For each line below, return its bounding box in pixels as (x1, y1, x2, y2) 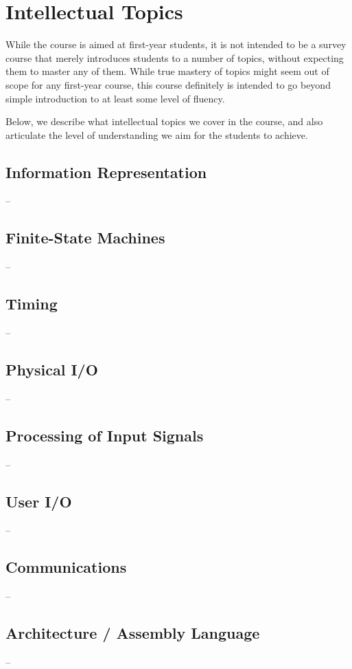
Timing (5, 293, 58, 314)
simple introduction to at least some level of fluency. (5, 91, 225, 105)
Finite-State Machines (5, 227, 165, 248)
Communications (5, 556, 127, 578)
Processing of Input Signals (5, 424, 204, 446)
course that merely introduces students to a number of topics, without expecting (5, 50, 344, 65)
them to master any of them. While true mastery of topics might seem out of (5, 64, 329, 78)
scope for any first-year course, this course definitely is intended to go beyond (5, 77, 331, 91)
